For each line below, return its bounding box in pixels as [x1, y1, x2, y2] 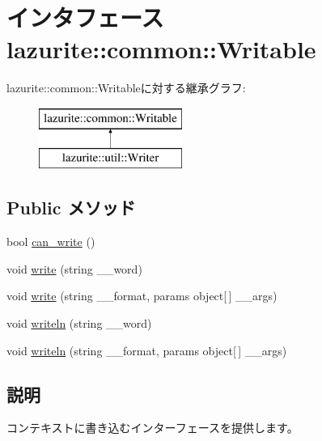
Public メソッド [6, 195, 136, 220]
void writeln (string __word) [6, 315, 152, 332]
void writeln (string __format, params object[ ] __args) [6, 341, 287, 358]
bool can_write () [6, 233, 95, 250]
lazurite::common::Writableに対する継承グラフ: [6, 79, 246, 96]
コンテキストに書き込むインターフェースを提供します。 [6, 419, 299, 436]
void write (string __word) [6, 260, 142, 277]
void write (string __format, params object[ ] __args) [6, 287, 278, 304]
